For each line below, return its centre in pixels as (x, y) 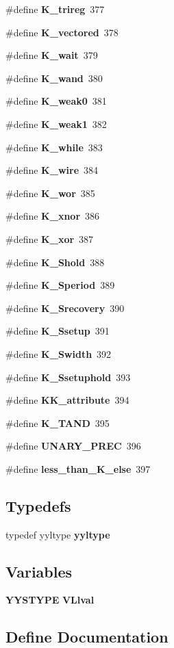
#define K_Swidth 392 (59, 353)
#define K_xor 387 (50, 238)
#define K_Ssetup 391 (58, 331)
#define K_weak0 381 (56, 101)
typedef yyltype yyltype (58, 534)
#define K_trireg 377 (55, 9)
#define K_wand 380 (54, 78)
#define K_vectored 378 (62, 32)
